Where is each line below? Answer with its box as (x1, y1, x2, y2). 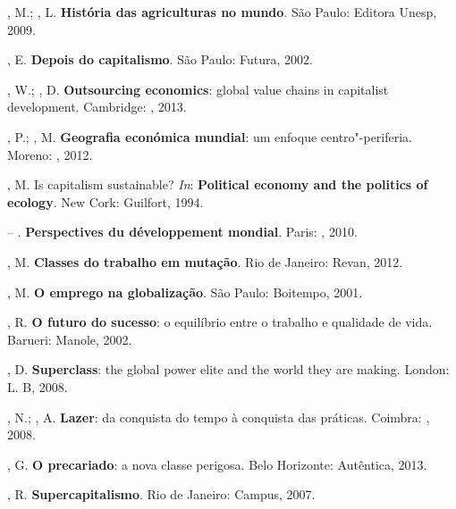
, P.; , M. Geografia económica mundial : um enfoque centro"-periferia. (7, 127, 413, 146)
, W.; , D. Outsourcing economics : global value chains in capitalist (7, 79, 389, 98)
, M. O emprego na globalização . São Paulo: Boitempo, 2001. (7, 282, 363, 301)
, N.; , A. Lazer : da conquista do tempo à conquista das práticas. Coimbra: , (7, 407, 430, 426)
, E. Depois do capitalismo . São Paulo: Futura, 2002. (7, 50, 313, 69)
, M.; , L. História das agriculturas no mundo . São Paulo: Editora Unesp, (7, 3, 437, 21)
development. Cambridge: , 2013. (7, 97, 187, 116)
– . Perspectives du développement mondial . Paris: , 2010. (7, 222, 358, 241)
